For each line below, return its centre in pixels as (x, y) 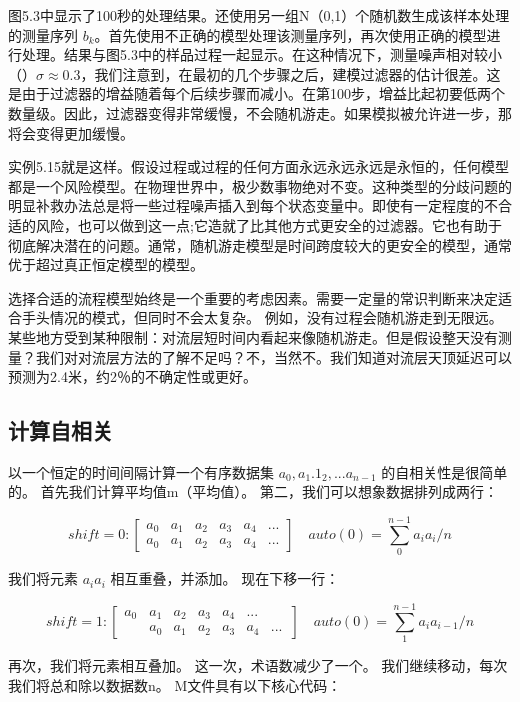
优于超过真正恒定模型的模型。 (106, 264)
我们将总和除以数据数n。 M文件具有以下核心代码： (175, 684)
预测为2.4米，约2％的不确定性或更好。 (132, 376)
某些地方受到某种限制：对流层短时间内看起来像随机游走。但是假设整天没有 (253, 336)
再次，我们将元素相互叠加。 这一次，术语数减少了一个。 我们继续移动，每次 (258, 664)
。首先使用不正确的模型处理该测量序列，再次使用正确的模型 (290, 34)
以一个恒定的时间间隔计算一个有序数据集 (141, 471)
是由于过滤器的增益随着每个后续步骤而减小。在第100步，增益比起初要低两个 (256, 93)
